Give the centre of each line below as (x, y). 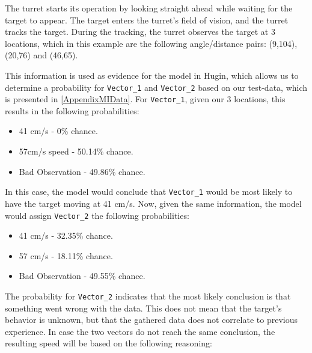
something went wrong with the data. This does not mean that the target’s (143, 308)
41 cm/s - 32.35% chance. (66, 235)
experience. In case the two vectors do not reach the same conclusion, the (140, 331)
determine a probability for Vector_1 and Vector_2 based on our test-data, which (156, 87)
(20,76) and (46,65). (41, 55)
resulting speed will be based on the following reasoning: (109, 343)
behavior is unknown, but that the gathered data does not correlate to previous (151, 320)
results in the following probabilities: (72, 110)
